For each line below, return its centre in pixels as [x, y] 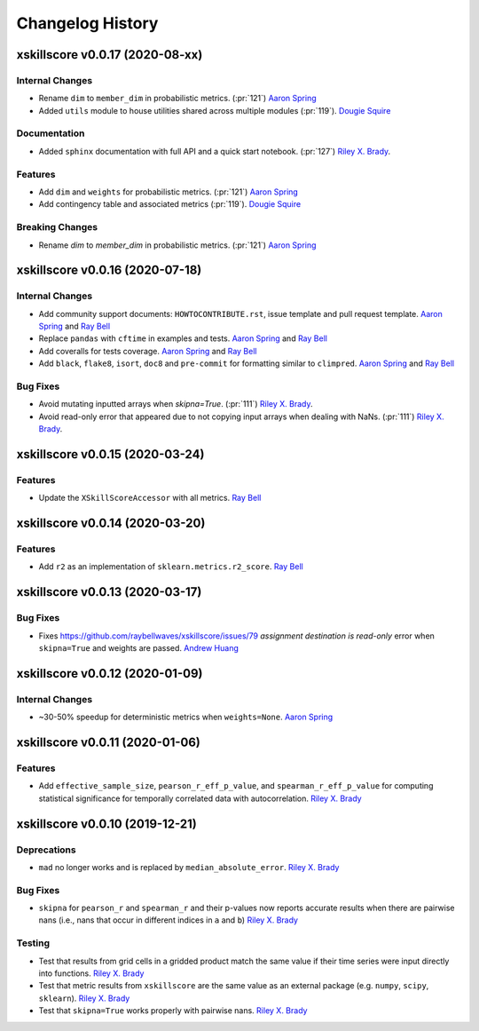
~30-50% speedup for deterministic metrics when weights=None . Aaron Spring [186, 717]
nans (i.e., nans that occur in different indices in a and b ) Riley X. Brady [169, 920]
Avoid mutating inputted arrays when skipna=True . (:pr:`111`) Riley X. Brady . [176, 404]
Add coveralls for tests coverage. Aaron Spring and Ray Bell [148, 351]
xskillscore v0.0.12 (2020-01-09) [110, 674]
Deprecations [46, 850]
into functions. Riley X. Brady [91, 973]
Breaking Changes [57, 227]
